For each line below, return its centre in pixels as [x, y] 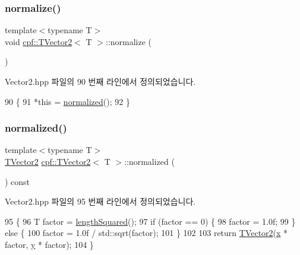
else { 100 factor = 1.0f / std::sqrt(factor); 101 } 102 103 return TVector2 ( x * [146, 233]
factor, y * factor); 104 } [49, 244]
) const [18, 181]
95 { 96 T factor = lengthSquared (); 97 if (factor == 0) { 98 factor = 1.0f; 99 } [150, 221]
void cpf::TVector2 [39, 41]
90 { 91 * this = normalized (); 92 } [67, 101]
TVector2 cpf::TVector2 [48, 161]
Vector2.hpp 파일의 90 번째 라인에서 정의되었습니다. [100, 81]
